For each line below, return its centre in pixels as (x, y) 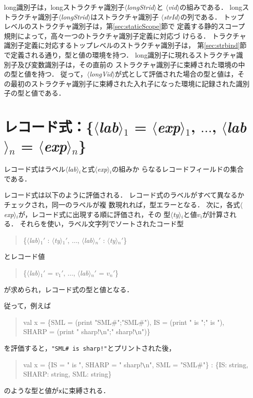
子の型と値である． (35, 93)
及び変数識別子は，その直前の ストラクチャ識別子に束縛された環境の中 (131, 64)
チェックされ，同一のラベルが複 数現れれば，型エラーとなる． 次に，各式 (122, 205)
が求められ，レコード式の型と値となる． (69, 289)
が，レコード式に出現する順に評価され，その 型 (94, 214)
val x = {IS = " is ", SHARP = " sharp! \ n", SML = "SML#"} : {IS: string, (136, 364)
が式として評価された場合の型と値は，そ (180, 74)
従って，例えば (28, 306)
